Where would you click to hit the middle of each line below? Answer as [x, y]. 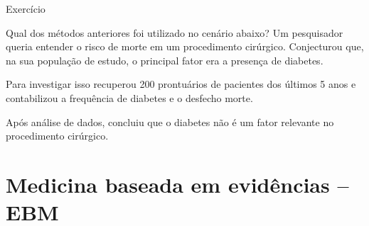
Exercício [26, 9]
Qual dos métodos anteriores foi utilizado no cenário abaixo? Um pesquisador [175, 32]
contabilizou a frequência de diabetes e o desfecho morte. [129, 97]
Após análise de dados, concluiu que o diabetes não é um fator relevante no [170, 122]
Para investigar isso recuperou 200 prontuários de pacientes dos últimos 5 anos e [181, 84]
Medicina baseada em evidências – [177, 184]
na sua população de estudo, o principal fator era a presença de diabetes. [165, 60]
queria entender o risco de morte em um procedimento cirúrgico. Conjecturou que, [185, 46]
